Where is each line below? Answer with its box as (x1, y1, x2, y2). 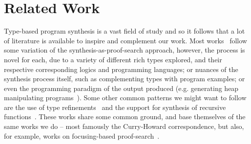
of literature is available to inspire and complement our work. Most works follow (4, 35, 247, 45)
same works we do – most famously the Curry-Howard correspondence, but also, (4, 121, 244, 131)
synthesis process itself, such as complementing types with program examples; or (4, 73, 245, 84)
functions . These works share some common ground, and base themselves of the (4, 111, 246, 122)
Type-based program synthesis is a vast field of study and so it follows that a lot (4, 26, 245, 36)
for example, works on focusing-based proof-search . (4, 130, 160, 141)
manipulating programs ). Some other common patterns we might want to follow (4, 92, 247, 103)
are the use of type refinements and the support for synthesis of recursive (4, 102, 226, 112)
